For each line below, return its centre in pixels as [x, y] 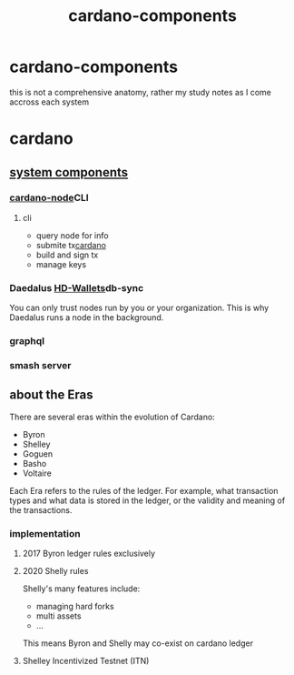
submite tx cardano [71, 245]
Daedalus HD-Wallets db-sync [77, 287]
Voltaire [37, 473]
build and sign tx [67, 255]
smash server [40, 365]
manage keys [61, 264]
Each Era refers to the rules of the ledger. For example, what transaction [144, 490]
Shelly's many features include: [81, 589]
